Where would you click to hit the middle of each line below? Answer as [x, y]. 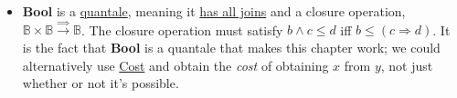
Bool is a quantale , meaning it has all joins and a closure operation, [214, 11]
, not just [407, 65]
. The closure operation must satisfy [182, 29]
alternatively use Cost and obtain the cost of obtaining [175, 65]
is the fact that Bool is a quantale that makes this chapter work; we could [231, 47]
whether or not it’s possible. [101, 83]
